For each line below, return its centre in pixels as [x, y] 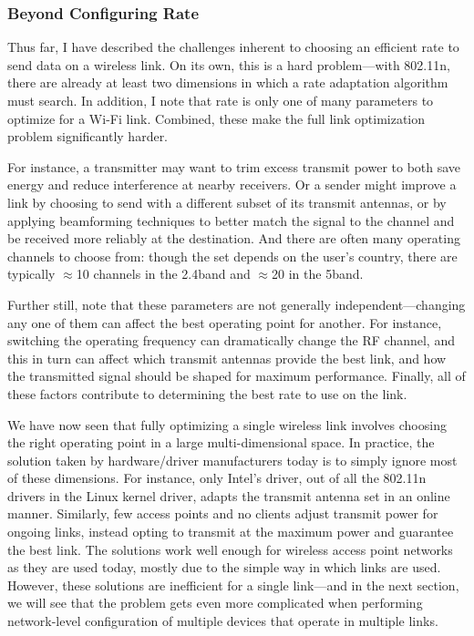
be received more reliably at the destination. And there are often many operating [234, 238]
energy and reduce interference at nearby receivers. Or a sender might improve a [232, 185]
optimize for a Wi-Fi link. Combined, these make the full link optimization [216, 118]
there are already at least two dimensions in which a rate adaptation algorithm [228, 82]
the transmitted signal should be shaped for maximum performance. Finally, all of [237, 376]
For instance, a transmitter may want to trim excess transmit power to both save [234, 166]
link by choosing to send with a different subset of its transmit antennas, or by [227, 202]
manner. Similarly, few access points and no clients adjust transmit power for [223, 513]
